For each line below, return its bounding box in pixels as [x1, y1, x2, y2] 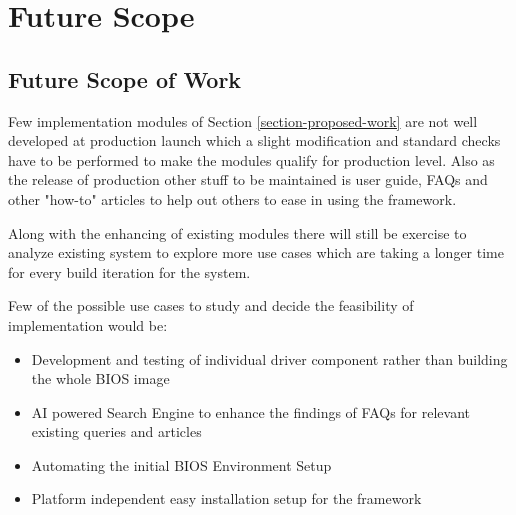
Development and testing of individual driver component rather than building [31, 348, 508, 369]
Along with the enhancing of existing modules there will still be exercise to [8, 222, 467, 243]
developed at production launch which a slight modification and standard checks [8, 130, 501, 151]
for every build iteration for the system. [8, 261, 251, 282]
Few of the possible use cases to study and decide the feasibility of [8, 295, 414, 316]
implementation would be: [8, 314, 168, 335]
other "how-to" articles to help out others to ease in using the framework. [8, 188, 457, 209]
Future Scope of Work [8, 63, 242, 94]
